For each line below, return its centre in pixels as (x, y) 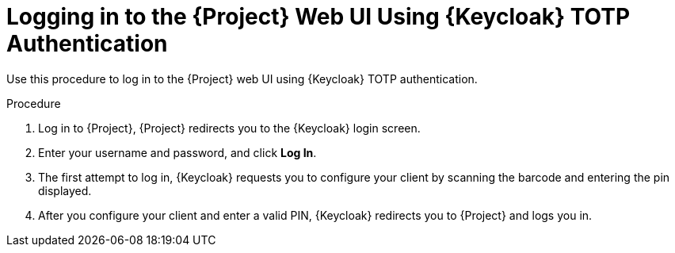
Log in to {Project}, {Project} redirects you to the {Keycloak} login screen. (229, 128)
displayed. (65, 190)
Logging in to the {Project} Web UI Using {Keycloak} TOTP (318, 17)
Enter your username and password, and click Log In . (177, 152)
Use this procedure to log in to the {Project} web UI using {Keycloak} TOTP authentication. (242, 79)
